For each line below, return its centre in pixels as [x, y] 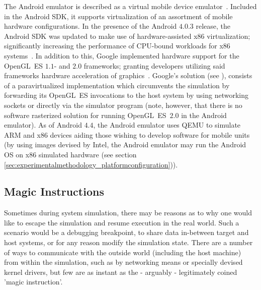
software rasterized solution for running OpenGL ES [85, 115]
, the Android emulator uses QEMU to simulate [167, 125]
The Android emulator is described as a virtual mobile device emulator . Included [130, 6]
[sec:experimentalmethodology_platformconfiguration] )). [91, 164]
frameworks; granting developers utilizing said [154, 65]
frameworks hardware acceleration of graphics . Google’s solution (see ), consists [128, 75]
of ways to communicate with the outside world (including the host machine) [123, 252]
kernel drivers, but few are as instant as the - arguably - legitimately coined [121, 272]
